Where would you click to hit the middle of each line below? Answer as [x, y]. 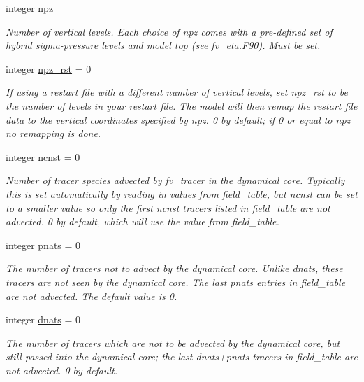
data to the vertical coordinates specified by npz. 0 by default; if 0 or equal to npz [178, 119]
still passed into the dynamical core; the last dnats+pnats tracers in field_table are [182, 356]
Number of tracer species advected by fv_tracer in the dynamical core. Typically [175, 180]
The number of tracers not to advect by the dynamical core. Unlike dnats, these [174, 268]
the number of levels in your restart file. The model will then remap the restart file [182, 105]
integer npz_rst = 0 [49, 68]
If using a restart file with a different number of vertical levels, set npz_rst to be [177, 92]
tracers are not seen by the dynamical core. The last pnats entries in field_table [176, 282]
